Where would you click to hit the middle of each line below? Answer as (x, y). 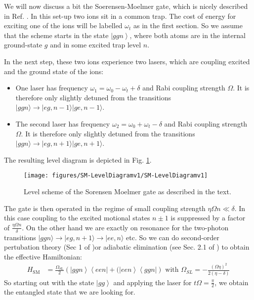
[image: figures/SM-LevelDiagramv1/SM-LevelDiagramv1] (116, 176)
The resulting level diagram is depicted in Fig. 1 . (78, 159)
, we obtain (232, 282)
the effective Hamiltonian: (43, 256)
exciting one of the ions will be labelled (63, 25)
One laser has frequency (52, 88)
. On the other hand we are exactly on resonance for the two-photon (125, 227)
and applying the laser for (152, 282)
